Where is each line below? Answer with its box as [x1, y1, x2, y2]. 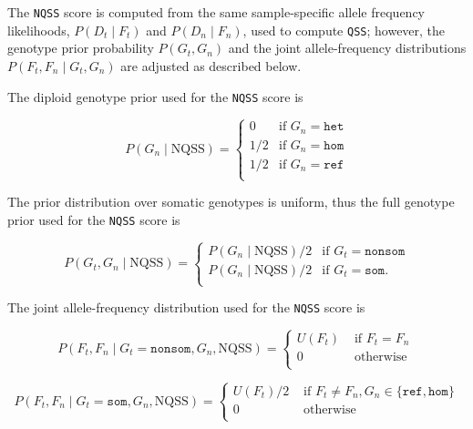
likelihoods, [7, 20, 70, 39]
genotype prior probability [7, 38, 154, 57]
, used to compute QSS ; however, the [242, 20, 446, 39]
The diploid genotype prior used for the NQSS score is [7, 87, 303, 106]
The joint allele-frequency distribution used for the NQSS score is [7, 298, 365, 317]
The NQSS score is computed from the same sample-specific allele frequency [7, 3, 426, 21]
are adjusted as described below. [120, 56, 302, 75]
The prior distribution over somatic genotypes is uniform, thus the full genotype [7, 192, 455, 211]
